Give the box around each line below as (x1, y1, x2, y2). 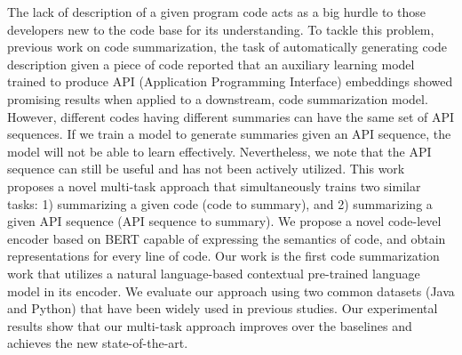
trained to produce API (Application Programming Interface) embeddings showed (7, 72, 453, 91)
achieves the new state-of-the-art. (7, 334, 188, 352)
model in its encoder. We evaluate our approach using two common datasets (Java (7, 281, 455, 300)
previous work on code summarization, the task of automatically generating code (7, 37, 448, 56)
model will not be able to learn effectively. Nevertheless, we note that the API (7, 141, 432, 160)
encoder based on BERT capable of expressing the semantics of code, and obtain (7, 229, 446, 247)
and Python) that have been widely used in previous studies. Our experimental (7, 299, 438, 318)
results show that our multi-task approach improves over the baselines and (7, 316, 412, 335)
